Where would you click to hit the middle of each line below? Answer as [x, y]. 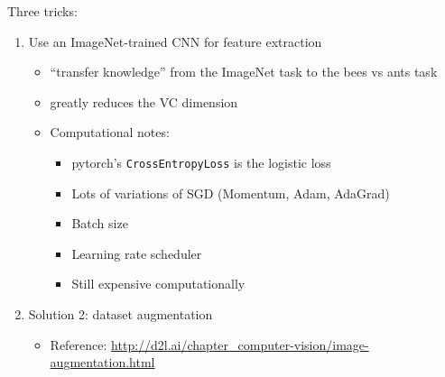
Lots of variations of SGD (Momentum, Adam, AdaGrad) [231, 193]
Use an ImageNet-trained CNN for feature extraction [175, 41]
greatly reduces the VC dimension [144, 101]
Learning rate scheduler [137, 253]
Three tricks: [42, 11]
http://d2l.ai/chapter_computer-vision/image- [240, 344]
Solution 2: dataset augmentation [121, 314]
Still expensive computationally [158, 284]
